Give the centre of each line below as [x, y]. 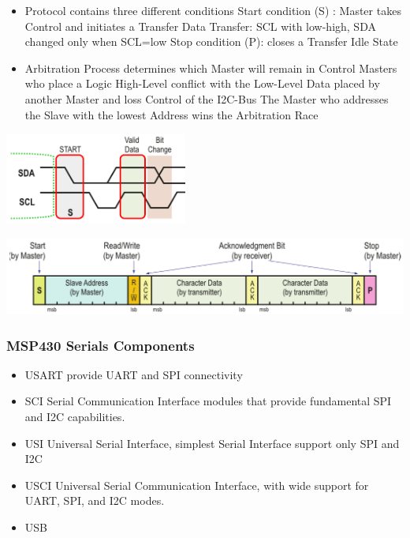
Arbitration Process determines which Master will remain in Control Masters [211, 68]
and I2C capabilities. [75, 417]
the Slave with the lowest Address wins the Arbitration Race [171, 114]
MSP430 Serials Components [101, 345]
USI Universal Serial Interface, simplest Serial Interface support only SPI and [212, 443]
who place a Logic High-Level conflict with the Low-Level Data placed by [202, 83]
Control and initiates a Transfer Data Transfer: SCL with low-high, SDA [200, 26]
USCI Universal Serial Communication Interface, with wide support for [197, 485]
